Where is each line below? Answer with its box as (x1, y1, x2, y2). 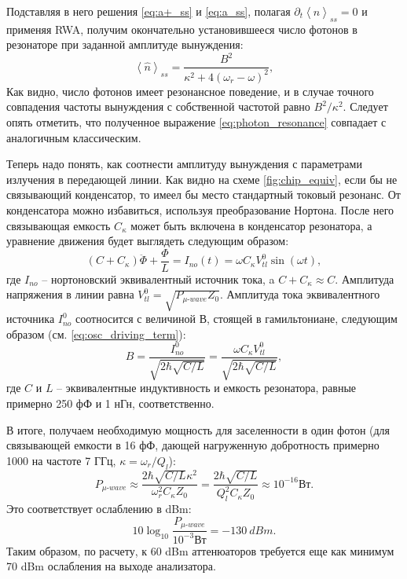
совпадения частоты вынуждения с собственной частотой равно (6, 98, 310, 115)
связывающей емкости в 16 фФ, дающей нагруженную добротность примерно (6, 437, 379, 453)
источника (6, 310, 55, 327)
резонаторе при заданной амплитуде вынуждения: (6, 36, 244, 53)
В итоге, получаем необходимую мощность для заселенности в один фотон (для (6, 421, 390, 438)
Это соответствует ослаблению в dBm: (6, 500, 192, 517)
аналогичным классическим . (6, 129, 141, 145)
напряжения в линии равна (6, 286, 134, 302)
